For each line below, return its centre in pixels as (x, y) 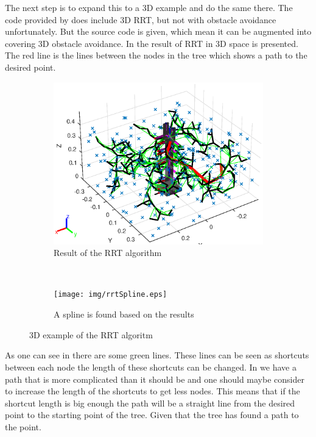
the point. (23, 426)
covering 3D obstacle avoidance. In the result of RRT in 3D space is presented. (152, 43)
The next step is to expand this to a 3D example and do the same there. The (149, 7)
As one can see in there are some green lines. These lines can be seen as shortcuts (157, 355)
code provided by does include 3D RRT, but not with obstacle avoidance (141, 19)
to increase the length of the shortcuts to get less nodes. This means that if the (153, 391)
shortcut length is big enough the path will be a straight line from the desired (150, 403)
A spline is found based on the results (124, 314)
